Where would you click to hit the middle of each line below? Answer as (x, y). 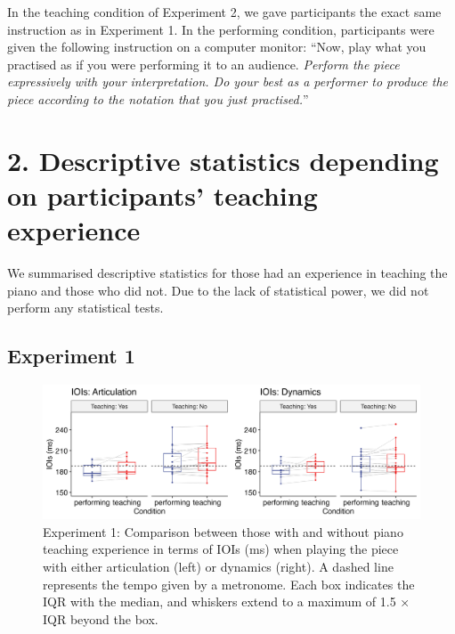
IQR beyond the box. (101, 618)
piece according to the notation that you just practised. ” (158, 98)
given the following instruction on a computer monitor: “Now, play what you (217, 47)
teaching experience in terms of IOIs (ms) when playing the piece (221, 549)
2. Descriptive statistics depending (223, 160)
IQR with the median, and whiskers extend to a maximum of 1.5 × (227, 601)
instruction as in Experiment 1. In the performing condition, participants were (221, 29)
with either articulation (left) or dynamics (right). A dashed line (218, 566)
